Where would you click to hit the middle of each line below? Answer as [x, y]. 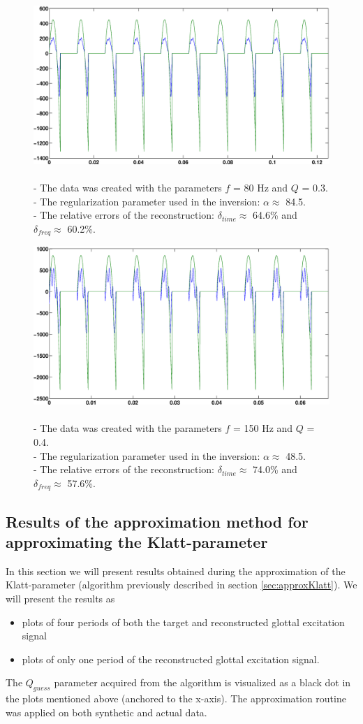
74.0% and [275, 469]
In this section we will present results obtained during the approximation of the [176, 571]
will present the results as [60, 599]
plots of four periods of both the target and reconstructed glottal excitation [183, 622]
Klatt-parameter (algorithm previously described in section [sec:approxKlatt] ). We [181, 585]
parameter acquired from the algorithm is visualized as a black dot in [202, 682]
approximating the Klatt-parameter [137, 542]
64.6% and [275, 215]
